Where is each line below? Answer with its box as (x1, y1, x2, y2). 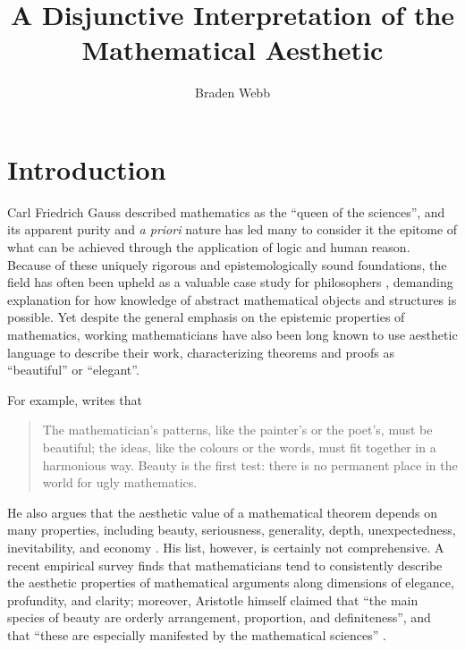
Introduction (7, 150, 166, 187)
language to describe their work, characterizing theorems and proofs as (7, 342, 395, 361)
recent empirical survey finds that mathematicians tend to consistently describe (7, 555, 443, 574)
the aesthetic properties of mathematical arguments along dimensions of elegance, (7, 573, 454, 592)
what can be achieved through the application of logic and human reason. (7, 238, 410, 257)
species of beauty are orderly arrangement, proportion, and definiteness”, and (7, 608, 431, 627)
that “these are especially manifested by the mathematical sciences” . (7, 625, 386, 644)
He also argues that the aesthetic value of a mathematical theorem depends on (7, 502, 437, 521)
